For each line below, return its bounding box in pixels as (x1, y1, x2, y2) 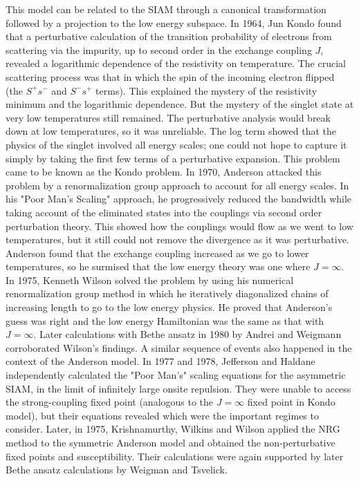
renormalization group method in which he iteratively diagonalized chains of (6, 286, 329, 301)
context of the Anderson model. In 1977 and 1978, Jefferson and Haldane (6, 354, 315, 368)
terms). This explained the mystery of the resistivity (95, 83, 317, 97)
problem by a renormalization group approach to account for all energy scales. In (6, 178, 349, 192)
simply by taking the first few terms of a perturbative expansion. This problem (6, 151, 340, 165)
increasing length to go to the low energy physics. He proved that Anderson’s (6, 300, 333, 314)
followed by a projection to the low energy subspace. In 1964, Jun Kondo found (6, 15, 342, 30)
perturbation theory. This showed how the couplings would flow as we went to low (6, 218, 353, 233)
